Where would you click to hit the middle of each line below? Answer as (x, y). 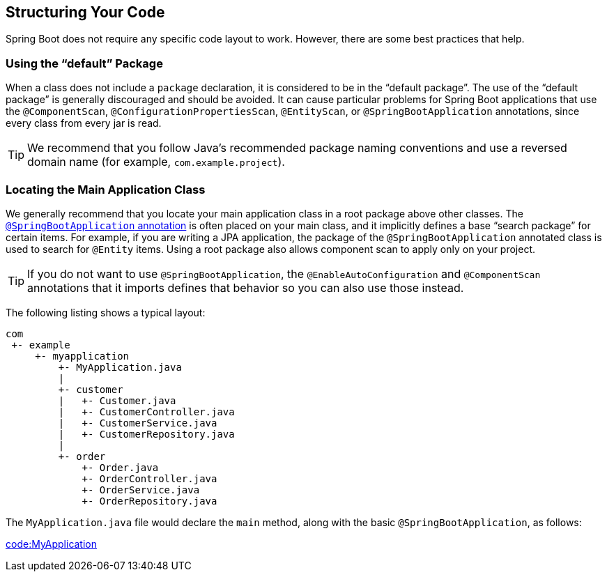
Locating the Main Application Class (106, 189)
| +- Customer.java (117, 400)
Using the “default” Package (84, 63)
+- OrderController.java (149, 478)
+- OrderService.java (141, 490)
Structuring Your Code (85, 12)
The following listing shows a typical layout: (106, 312)
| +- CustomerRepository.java (146, 434)
